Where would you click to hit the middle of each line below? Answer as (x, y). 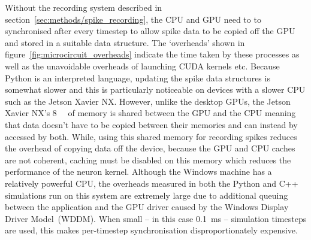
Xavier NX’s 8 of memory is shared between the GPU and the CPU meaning (150, 113)
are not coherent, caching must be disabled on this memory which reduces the (148, 160)
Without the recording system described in (84, 7)
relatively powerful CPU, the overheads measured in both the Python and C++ (152, 183)
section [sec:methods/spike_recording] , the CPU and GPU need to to (133, 19)
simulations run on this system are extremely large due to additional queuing (147, 195)
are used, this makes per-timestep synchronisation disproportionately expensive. (151, 230)
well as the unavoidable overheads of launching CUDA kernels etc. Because (142, 66)
